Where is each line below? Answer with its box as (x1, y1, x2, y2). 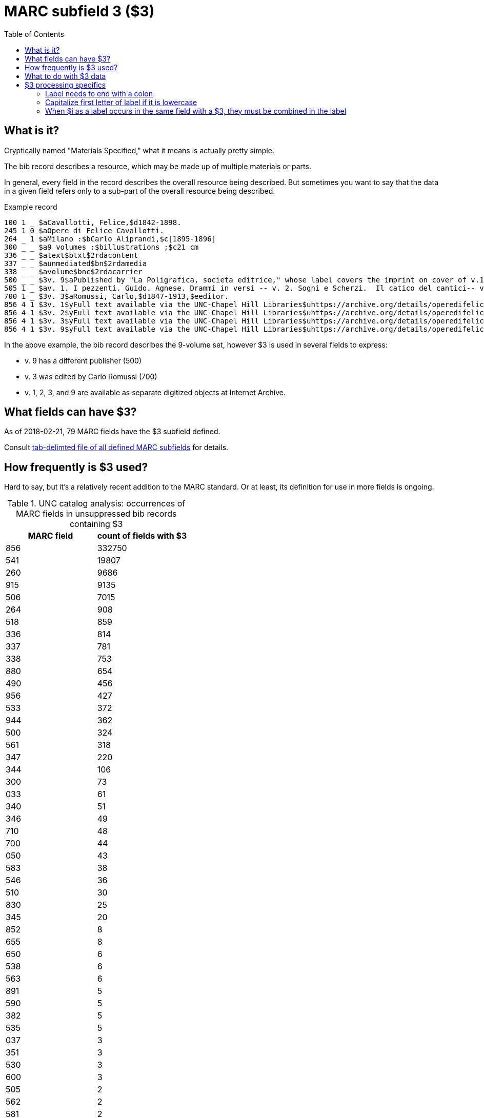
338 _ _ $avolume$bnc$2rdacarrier (4, 267, 143, 276)
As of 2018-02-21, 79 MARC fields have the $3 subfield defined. (4, 427, 220, 436)
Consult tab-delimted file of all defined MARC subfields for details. (4, 443, 229, 452)
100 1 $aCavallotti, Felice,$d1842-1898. (4, 218, 181, 227)
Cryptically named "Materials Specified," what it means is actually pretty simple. (4, 146, 274, 155)
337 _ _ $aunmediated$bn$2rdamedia (4, 259, 147, 268)
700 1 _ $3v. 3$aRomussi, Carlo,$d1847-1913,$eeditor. (4, 292, 229, 300)
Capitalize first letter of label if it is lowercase (45, 97, 197, 107)
